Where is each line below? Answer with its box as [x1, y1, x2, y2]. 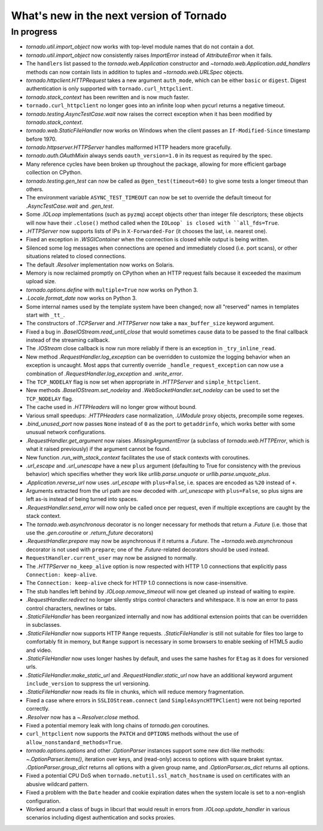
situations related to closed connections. [26, 253, 126, 260]
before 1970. [26, 135, 57, 142]
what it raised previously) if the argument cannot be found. [26, 445, 171, 453]
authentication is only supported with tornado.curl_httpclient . [26, 85, 193, 92]
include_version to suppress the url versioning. [26, 680, 150, 687]
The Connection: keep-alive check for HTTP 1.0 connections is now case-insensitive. [26, 580, 248, 587]
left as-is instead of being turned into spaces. [26, 496, 139, 503]
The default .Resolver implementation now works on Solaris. [26, 261, 175, 268]
